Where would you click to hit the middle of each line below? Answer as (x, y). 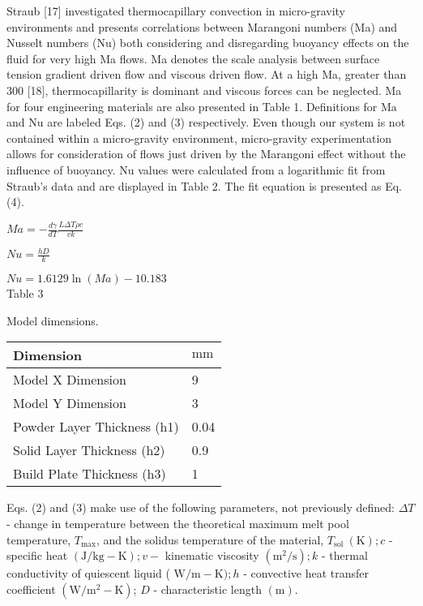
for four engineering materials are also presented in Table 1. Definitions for (192, 106)
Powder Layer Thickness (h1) (96, 427)
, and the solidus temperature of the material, (210, 539)
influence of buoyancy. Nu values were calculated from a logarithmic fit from (196, 169)
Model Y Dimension (70, 403)
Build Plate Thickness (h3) (90, 474)
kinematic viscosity (212, 555)
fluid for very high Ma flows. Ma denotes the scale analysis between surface (193, 58)
